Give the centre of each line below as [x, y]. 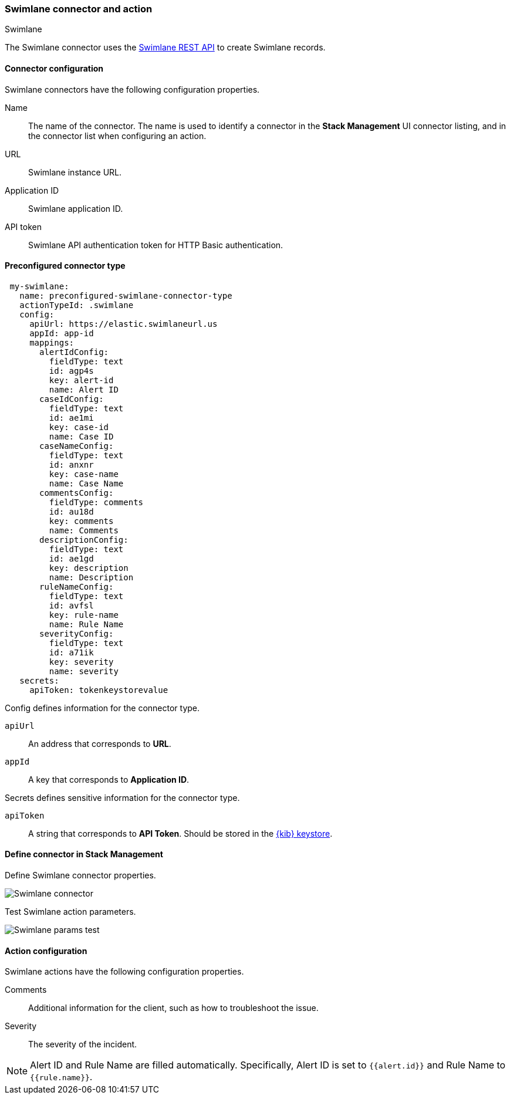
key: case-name [84, 474]
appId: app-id [62, 333]
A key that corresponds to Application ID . [109, 779]
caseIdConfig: [72, 399]
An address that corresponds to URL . [100, 743]
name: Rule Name [86, 624]
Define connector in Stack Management [84, 854]
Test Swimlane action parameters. [70, 912]
